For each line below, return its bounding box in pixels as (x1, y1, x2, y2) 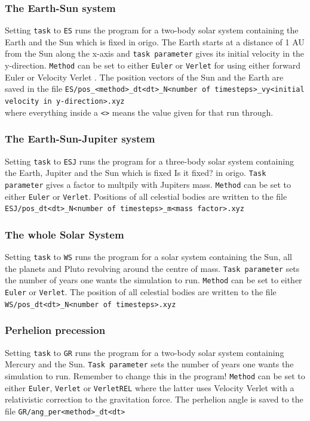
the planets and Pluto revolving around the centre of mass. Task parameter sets (5, 262, 300, 274)
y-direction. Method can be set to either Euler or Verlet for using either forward (5, 59, 301, 72)
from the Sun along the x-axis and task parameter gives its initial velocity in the (5, 47, 305, 60)
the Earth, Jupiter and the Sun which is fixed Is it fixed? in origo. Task (5, 166, 266, 179)
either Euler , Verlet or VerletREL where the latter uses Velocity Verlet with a (5, 381, 294, 394)
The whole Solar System (5, 227, 124, 242)
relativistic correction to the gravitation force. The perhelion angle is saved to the (5, 393, 303, 405)
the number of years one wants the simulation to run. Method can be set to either (5, 274, 302, 286)
